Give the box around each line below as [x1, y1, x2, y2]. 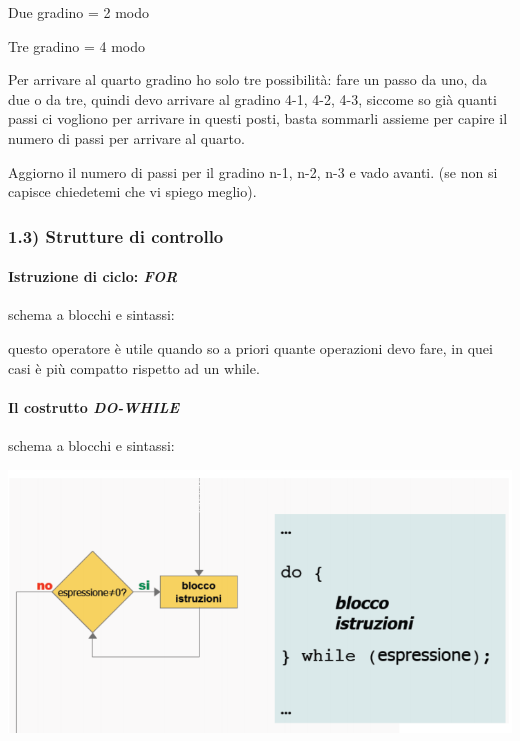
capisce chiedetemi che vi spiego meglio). [8, 181, 257, 202]
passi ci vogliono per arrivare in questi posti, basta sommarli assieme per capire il [8, 108, 508, 129]
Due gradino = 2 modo [8, 2, 150, 22]
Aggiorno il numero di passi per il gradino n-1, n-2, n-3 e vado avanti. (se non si [8, 161, 498, 182]
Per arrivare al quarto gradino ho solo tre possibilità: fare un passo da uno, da [8, 69, 487, 90]
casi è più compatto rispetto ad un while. [8, 357, 260, 378]
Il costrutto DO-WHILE [8, 396, 180, 417]
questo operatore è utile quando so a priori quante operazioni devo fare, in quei [8, 337, 493, 358]
